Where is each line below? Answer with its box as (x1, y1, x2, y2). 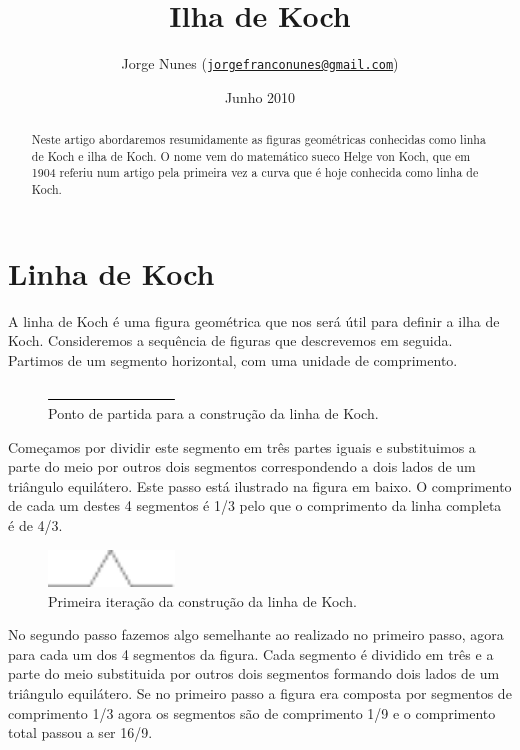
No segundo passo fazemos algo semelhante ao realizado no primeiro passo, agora (8, 624, 504, 645)
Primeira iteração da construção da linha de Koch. (48, 590, 357, 611)
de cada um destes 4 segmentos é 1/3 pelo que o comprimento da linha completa (8, 495, 502, 516)
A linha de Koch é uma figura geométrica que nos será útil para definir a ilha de (8, 310, 500, 331)
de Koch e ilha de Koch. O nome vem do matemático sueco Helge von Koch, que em (31, 147, 471, 164)
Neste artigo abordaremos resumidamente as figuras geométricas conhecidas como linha (31, 131, 486, 148)
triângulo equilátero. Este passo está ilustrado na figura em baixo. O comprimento (8, 475, 512, 496)
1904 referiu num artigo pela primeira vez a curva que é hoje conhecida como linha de (31, 164, 479, 181)
